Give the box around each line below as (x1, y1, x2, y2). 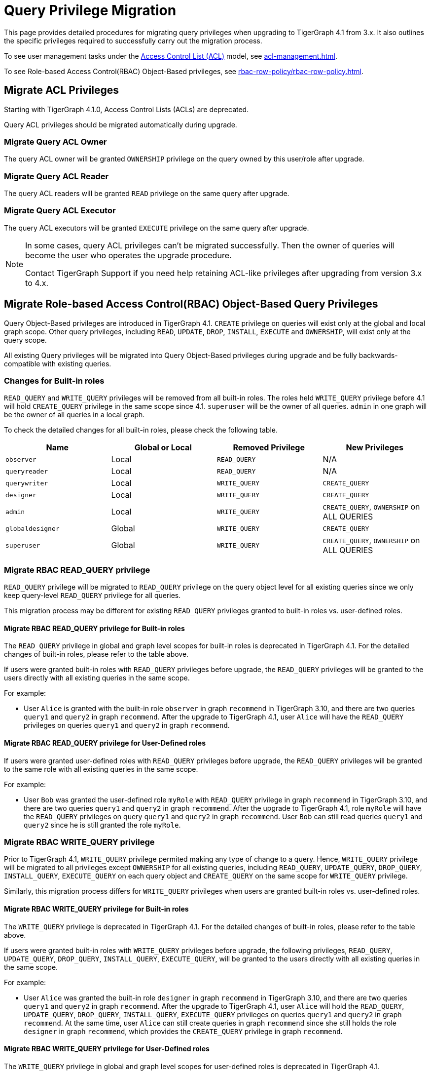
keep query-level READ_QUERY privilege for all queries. (4, 591, 181, 600)
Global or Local (134, 442, 192, 453)
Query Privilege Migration (4, 2, 177, 19)
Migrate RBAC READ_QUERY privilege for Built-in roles (4, 624, 185, 633)
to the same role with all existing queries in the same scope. (4, 764, 198, 773)
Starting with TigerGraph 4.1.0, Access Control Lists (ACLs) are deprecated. (4, 105, 249, 114)
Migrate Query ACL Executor (4, 205, 116, 216)
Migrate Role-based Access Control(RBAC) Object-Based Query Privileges (4, 298, 378, 311)
